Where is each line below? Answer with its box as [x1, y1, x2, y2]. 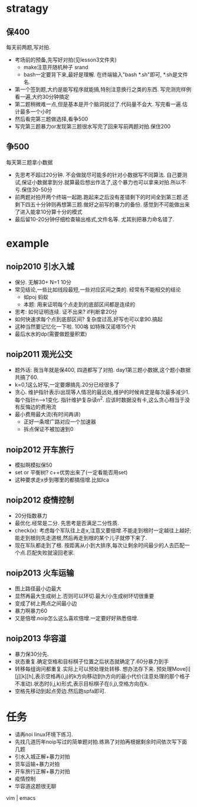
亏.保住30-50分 [14, 186, 52, 193]
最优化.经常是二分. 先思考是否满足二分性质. [14, 519, 119, 526]
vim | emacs [6, 795, 36, 802]
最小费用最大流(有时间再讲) [14, 411, 81, 418]
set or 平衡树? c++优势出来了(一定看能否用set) [14, 469, 128, 476]
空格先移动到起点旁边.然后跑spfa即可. [14, 687, 106, 695]
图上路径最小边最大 [14, 585, 62, 592]
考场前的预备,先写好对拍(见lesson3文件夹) [14, 56, 117, 63]
